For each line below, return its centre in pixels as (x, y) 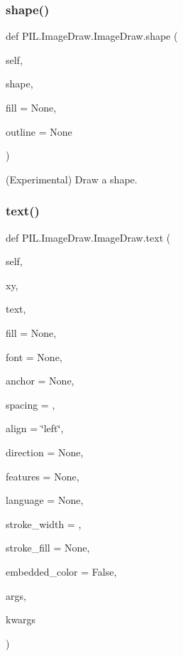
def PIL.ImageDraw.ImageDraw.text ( (88, 237)
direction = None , (45, 452)
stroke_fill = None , (48, 548)
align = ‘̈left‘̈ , (35, 428)
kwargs (21, 619)
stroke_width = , (44, 523)
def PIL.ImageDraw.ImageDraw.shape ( (92, 36)
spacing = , (30, 404)
